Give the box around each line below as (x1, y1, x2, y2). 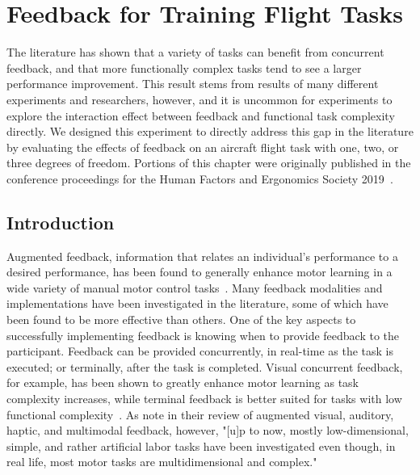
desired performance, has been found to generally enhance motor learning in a (6, 263, 393, 280)
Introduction (6, 209, 115, 234)
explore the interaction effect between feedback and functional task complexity (6, 107, 395, 124)
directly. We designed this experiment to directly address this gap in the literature (6, 123, 414, 140)
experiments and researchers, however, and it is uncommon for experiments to (6, 90, 393, 107)
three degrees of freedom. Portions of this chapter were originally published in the (6, 154, 411, 171)
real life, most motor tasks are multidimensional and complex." (6, 453, 317, 470)
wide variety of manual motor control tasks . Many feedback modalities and (6, 279, 383, 296)
